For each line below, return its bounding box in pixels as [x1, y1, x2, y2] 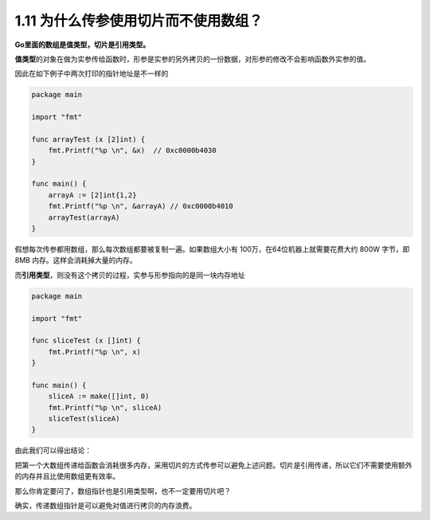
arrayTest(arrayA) [48, 213, 120, 222]
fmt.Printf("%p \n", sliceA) [48, 403, 162, 412]
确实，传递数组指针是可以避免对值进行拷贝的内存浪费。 [14, 500, 197, 510]
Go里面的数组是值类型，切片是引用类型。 [14, 40, 150, 49]
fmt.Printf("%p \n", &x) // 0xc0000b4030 [48, 146, 217, 155]
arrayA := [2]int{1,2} [48, 190, 137, 199]
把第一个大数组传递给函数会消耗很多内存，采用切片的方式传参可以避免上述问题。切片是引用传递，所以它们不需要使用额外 [14, 460, 412, 470]
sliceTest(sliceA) [48, 414, 120, 424]
